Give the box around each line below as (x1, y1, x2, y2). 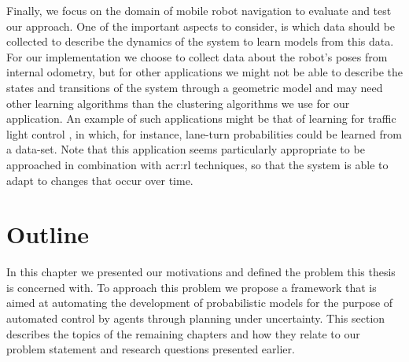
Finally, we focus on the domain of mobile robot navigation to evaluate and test (6, 2, 392, 18)
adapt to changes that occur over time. (6, 172, 193, 188)
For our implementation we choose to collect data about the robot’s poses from (6, 48, 388, 65)
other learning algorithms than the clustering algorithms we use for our (6, 94, 350, 111)
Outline (6, 218, 90, 250)
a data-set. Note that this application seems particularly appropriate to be (6, 141, 365, 157)
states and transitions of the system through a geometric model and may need (6, 79, 383, 95)
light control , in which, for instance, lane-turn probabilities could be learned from (6, 125, 402, 142)
